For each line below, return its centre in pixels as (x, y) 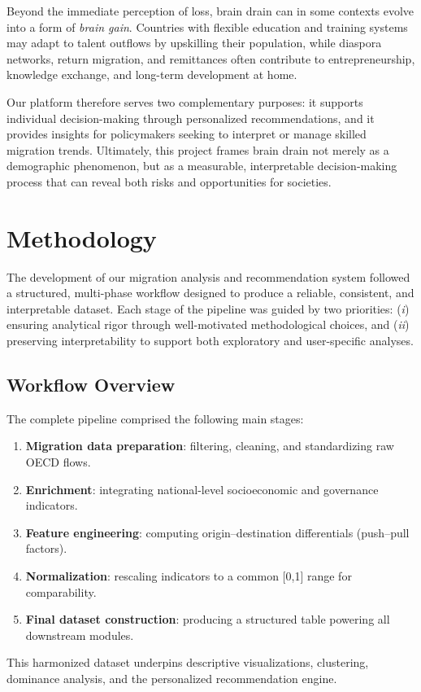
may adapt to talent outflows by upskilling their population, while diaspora (194, 43)
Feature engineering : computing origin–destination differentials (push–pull (217, 532)
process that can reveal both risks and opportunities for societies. (169, 181)
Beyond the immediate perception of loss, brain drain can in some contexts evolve (210, 11)
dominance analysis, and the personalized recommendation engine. (172, 678)
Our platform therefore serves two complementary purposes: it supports (185, 101)
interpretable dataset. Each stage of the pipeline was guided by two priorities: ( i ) (208, 308)
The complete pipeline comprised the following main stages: (155, 418)
